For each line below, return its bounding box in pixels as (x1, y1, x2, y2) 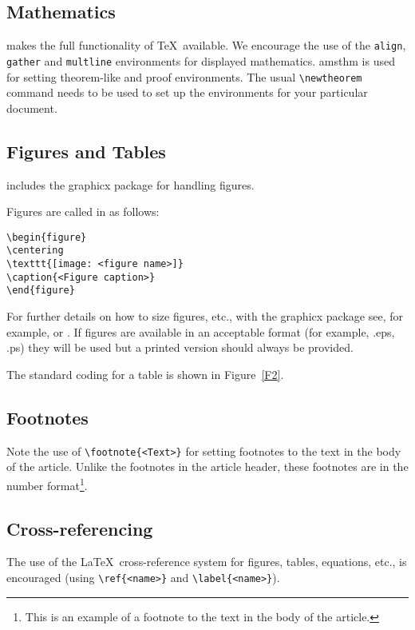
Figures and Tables (6, 138, 166, 163)
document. (6, 99, 57, 116)
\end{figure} (6, 285, 75, 297)
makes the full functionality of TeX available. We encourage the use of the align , (6, 37, 406, 54)
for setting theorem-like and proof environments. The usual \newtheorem (6, 68, 362, 85)
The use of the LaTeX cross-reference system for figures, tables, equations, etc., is (6, 553, 407, 570)
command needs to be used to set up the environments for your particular (6, 84, 368, 101)
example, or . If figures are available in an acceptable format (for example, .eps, (6, 323, 395, 340)
